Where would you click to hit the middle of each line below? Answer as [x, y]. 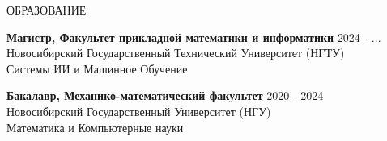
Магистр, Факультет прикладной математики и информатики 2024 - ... [194, 37]
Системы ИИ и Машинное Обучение [97, 68]
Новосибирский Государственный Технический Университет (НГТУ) [176, 53]
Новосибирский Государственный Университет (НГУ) [139, 111]
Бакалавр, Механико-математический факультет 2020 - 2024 [165, 95]
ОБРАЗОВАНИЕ [47, 10]
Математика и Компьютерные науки [95, 127]
